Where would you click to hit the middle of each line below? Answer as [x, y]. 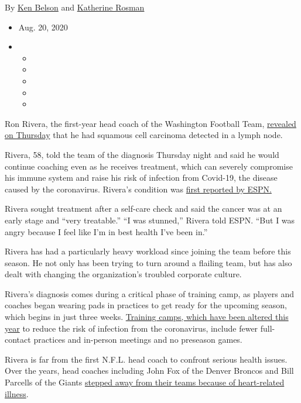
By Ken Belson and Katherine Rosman [75, 7]
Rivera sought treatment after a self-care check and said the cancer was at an [143, 209]
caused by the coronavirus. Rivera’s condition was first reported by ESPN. [138, 189]
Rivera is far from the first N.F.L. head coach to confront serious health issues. [146, 359]
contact [18, 340]
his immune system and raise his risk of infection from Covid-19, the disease [141, 178]
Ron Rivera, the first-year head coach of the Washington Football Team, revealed [150, 123]
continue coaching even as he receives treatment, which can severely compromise [149, 166]
